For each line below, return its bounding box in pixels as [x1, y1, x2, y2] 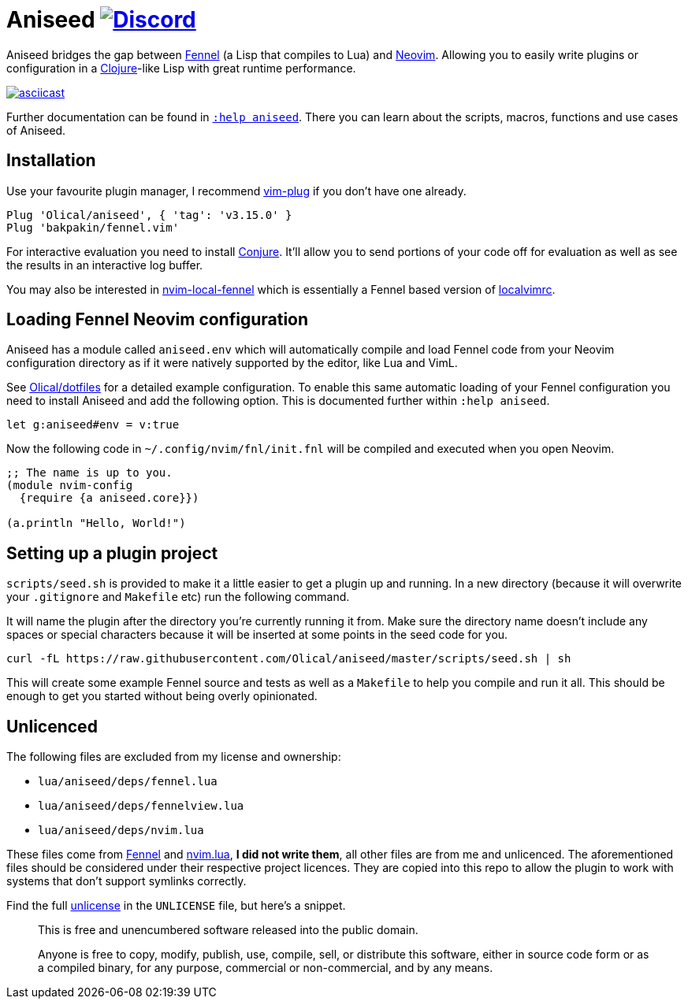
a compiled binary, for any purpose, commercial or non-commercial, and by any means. [38, 961, 493, 975]
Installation [6, 150, 96, 171]
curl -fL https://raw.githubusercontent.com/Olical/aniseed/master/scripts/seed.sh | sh [6, 652, 571, 666]
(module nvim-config [6, 479, 133, 492]
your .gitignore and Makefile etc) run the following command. [6, 590, 350, 604]
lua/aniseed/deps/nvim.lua [38, 824, 204, 837]
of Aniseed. [6, 123, 66, 137]
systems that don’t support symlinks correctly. [6, 874, 247, 888]
